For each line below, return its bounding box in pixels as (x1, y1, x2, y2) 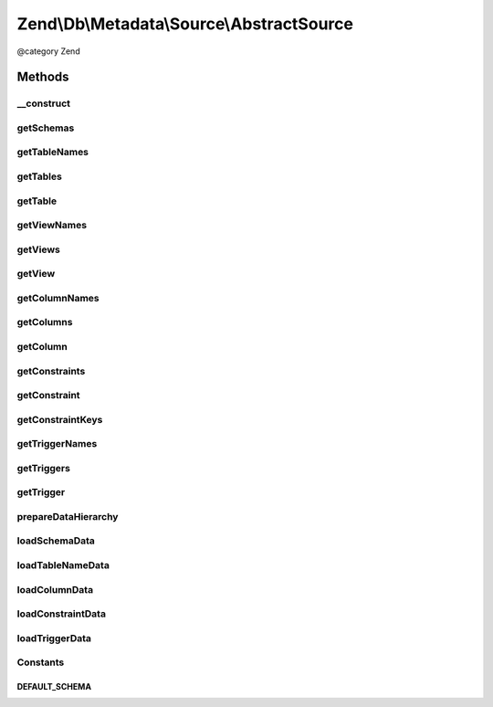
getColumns (16, 316, 73, 329)
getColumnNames (16, 291, 100, 304)
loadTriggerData (16, 631, 91, 644)
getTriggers (16, 461, 70, 474)
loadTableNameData (16, 559, 110, 572)
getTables (16, 170, 63, 183)
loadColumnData (16, 583, 94, 596)
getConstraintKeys (16, 413, 103, 426)
